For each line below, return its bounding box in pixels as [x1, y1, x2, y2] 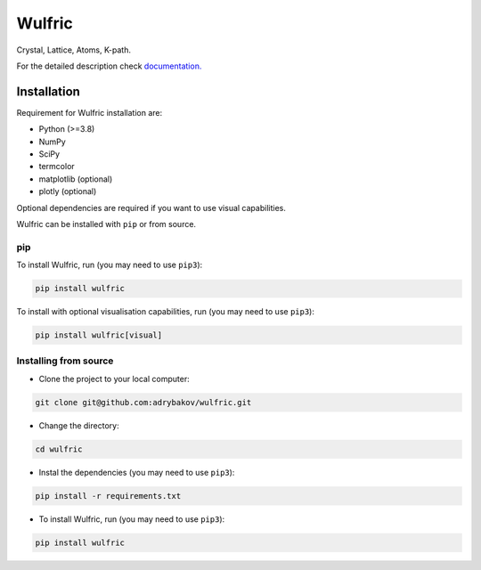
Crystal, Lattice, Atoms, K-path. [16, 45, 131, 55]
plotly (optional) [38, 186, 97, 197]
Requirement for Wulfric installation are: [16, 107, 163, 118]
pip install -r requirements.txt [35, 491, 182, 501]
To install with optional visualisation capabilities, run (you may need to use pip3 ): [16, 306, 315, 317]
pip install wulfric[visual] [35, 330, 163, 340]
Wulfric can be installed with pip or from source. [16, 218, 196, 229]
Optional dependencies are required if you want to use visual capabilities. [16, 202, 287, 213]
